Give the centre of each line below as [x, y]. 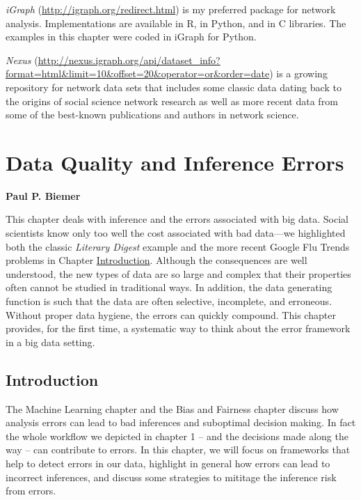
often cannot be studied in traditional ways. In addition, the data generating [169, 287]
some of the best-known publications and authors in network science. [152, 115]
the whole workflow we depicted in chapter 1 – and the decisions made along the [177, 436]
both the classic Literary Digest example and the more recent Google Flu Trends [178, 246]
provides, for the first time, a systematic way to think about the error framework [178, 328]
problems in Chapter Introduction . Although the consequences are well [157, 260]
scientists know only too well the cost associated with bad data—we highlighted [176, 233]
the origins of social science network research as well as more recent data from [172, 101]
